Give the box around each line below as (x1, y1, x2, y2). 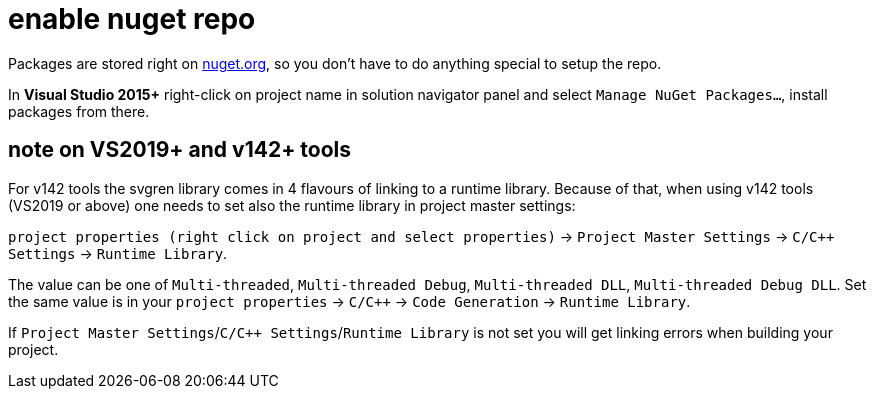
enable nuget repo (8, 2, 256, 36)
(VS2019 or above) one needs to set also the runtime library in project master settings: (8, 196, 576, 214)
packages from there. (8, 102, 150, 120)
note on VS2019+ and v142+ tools (8, 137, 352, 163)
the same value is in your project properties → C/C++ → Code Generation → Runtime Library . (8, 292, 691, 310)
